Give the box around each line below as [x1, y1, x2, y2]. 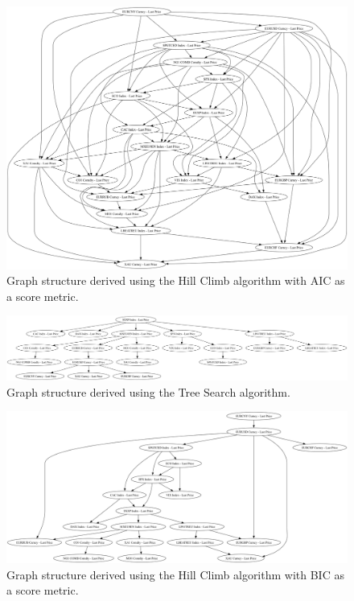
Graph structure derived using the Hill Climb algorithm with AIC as [6, 272, 345, 289]
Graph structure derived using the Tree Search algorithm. [6, 383, 290, 400]
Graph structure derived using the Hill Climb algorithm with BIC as [6, 566, 344, 582]
